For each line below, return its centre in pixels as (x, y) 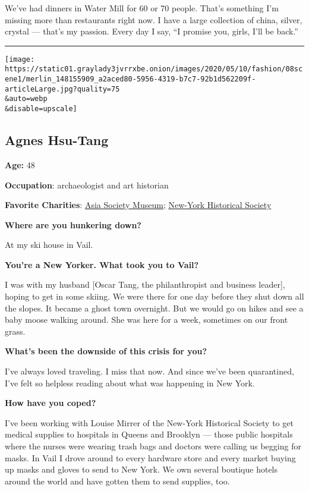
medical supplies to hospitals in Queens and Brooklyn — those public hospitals (149, 434)
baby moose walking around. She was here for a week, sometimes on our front (146, 320)
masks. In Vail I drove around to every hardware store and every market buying (150, 457)
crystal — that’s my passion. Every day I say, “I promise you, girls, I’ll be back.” (152, 31)
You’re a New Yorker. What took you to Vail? (102, 264)
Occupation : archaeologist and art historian (87, 185)
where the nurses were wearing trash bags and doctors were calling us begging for (153, 446)
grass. (15, 331)
